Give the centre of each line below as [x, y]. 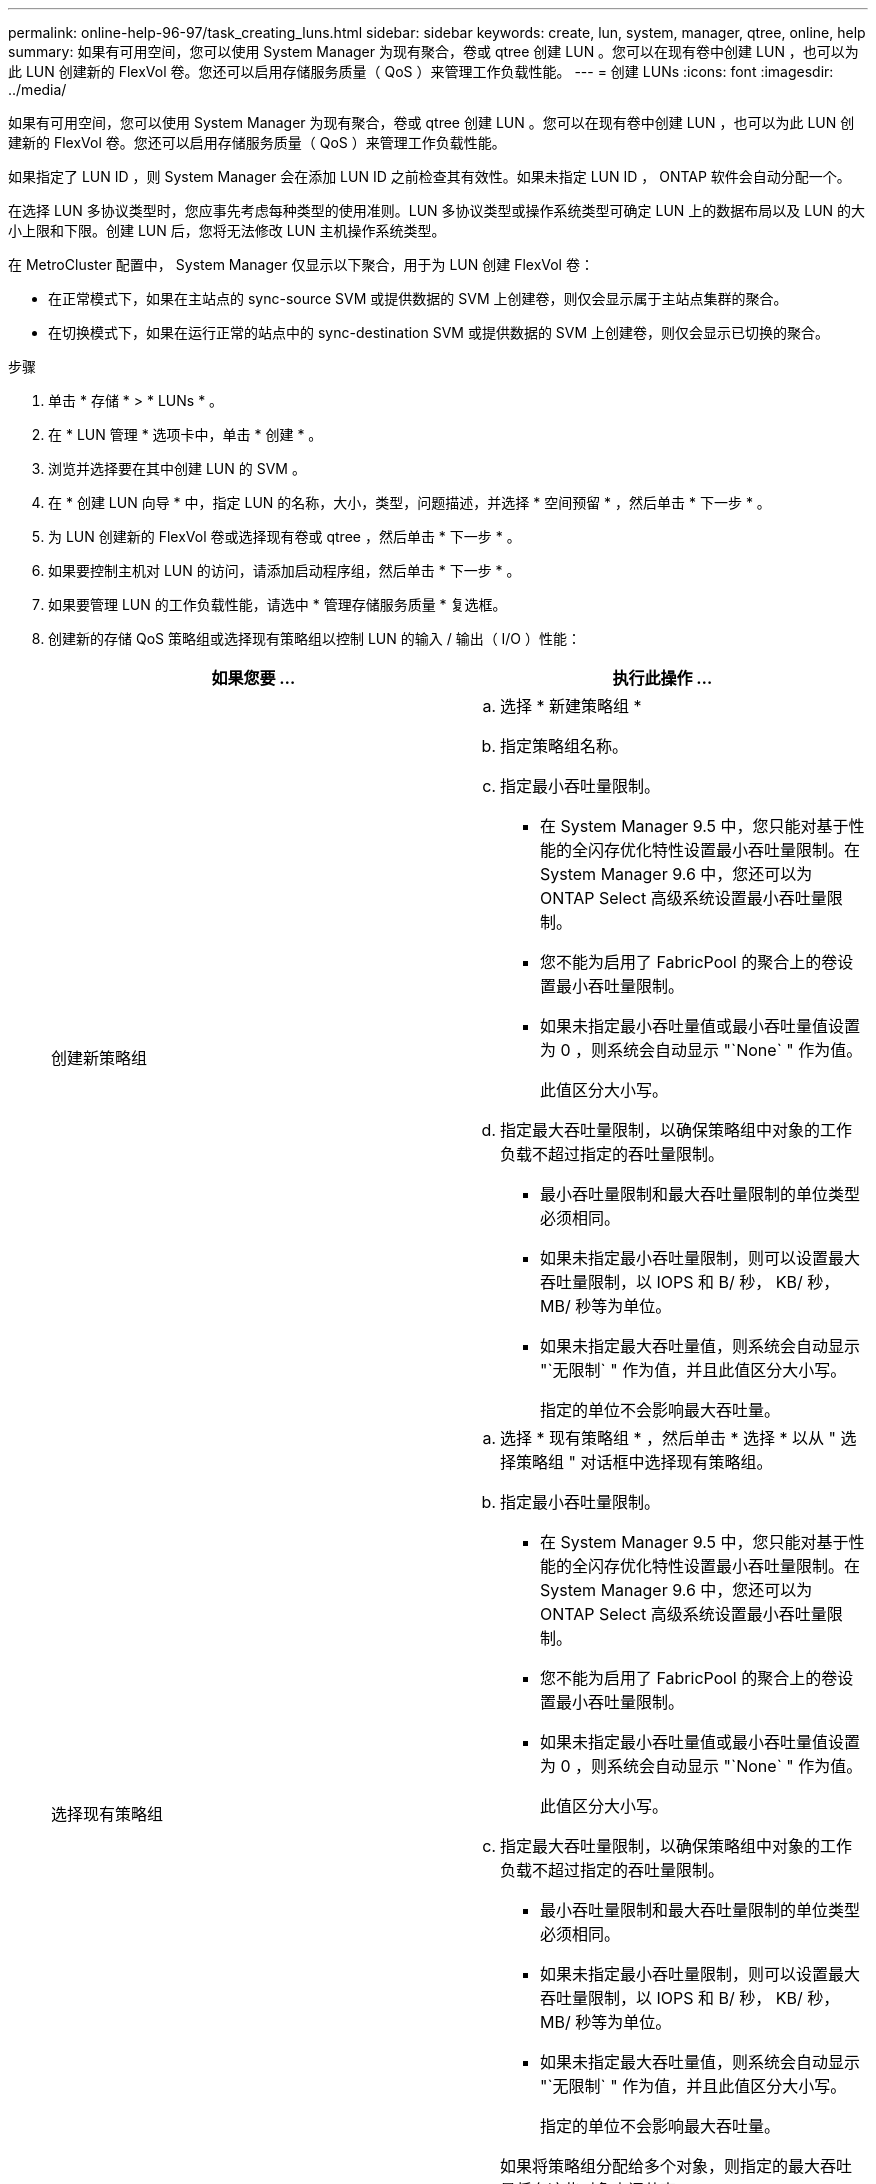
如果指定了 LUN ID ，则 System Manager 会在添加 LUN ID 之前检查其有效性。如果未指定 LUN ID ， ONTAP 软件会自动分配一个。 [429, 176]
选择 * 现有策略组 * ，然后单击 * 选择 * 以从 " [668, 1438]
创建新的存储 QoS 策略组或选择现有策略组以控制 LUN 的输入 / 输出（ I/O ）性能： [315, 638]
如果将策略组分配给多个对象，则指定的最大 [660, 2166]
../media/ [37, 89]
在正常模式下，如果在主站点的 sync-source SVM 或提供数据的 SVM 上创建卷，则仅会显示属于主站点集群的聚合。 [418, 298]
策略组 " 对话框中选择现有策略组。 [644, 1462]
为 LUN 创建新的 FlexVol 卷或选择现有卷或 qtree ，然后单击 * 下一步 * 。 [284, 536]
